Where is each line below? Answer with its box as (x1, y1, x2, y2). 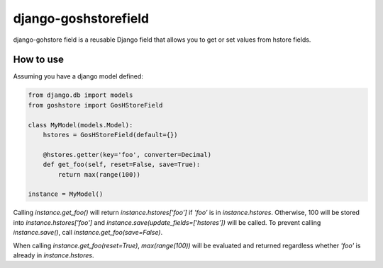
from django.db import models (28, 91, 133, 99)
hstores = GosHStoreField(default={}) (43, 131, 178, 139)
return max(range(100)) (57, 170, 141, 178)
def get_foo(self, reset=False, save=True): (43, 161, 201, 169)
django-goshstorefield (13, 11, 149, 26)
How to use (13, 54, 64, 66)
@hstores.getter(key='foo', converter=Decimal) (43, 151, 212, 158)
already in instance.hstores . (13, 251, 95, 260)
